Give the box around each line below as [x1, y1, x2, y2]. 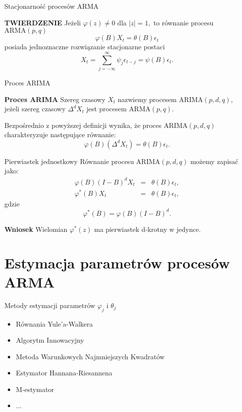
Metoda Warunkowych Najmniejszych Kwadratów [16, 351, 165, 361]
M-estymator [16, 384, 55, 394]
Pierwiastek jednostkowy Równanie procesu [4, 156, 134, 166]
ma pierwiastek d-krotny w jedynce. [94, 224, 201, 234]
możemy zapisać [190, 156, 239, 166]
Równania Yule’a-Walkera [16, 318, 93, 329]
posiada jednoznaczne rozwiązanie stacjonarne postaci [4, 41, 165, 52]
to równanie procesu [153, 17, 214, 27]
